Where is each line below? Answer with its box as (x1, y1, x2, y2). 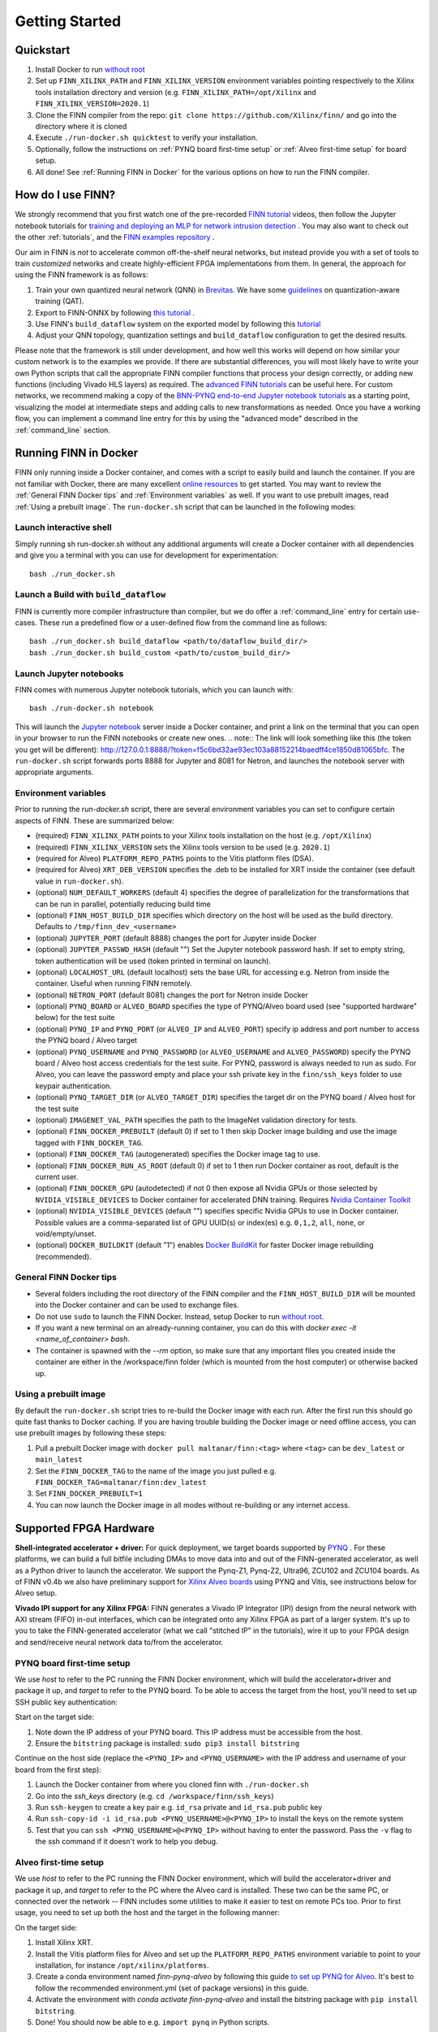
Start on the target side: (15, 1712, 95, 1722)
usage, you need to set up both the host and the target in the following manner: (15, 1908, 280, 1917)
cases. (15, 618, 37, 627)
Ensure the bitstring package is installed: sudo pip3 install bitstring (35, 1738, 300, 1748)
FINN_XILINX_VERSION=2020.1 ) (35, 98, 150, 109)
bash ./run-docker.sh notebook (29, 704, 154, 713)
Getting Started (15, 12, 122, 30)
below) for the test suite (35, 1013, 115, 1023)
